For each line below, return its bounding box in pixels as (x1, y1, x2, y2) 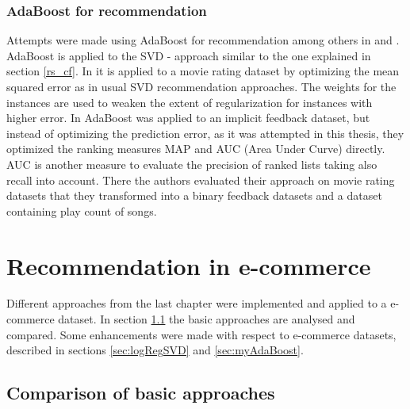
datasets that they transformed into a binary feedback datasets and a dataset (6, 187, 382, 204)
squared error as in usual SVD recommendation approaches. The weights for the (6, 78, 397, 94)
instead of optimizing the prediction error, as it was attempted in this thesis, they (6, 124, 404, 141)
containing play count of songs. (6, 202, 157, 219)
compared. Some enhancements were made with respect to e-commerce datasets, (6, 326, 397, 342)
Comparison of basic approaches (6, 380, 275, 405)
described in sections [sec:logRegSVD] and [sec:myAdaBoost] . (6, 342, 304, 358)
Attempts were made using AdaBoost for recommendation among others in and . (6, 32, 400, 48)
